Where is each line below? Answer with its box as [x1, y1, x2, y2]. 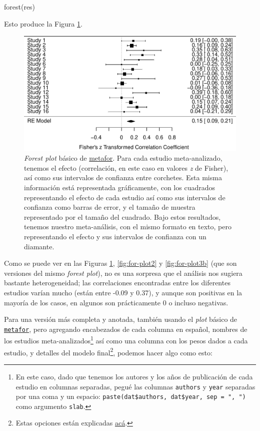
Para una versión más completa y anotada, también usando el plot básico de [4, 314, 237, 324]
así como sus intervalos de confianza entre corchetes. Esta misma [24, 172, 222, 183]
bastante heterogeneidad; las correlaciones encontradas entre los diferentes [4, 277, 230, 288]
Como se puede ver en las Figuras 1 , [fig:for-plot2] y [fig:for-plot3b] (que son [4, 258, 237, 268]
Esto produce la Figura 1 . [4, 18, 82, 29]
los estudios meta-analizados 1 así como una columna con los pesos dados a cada [4, 334, 248, 346]
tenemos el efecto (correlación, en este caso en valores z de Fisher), [24, 162, 228, 173]
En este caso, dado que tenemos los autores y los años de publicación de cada [15, 371, 253, 381]
